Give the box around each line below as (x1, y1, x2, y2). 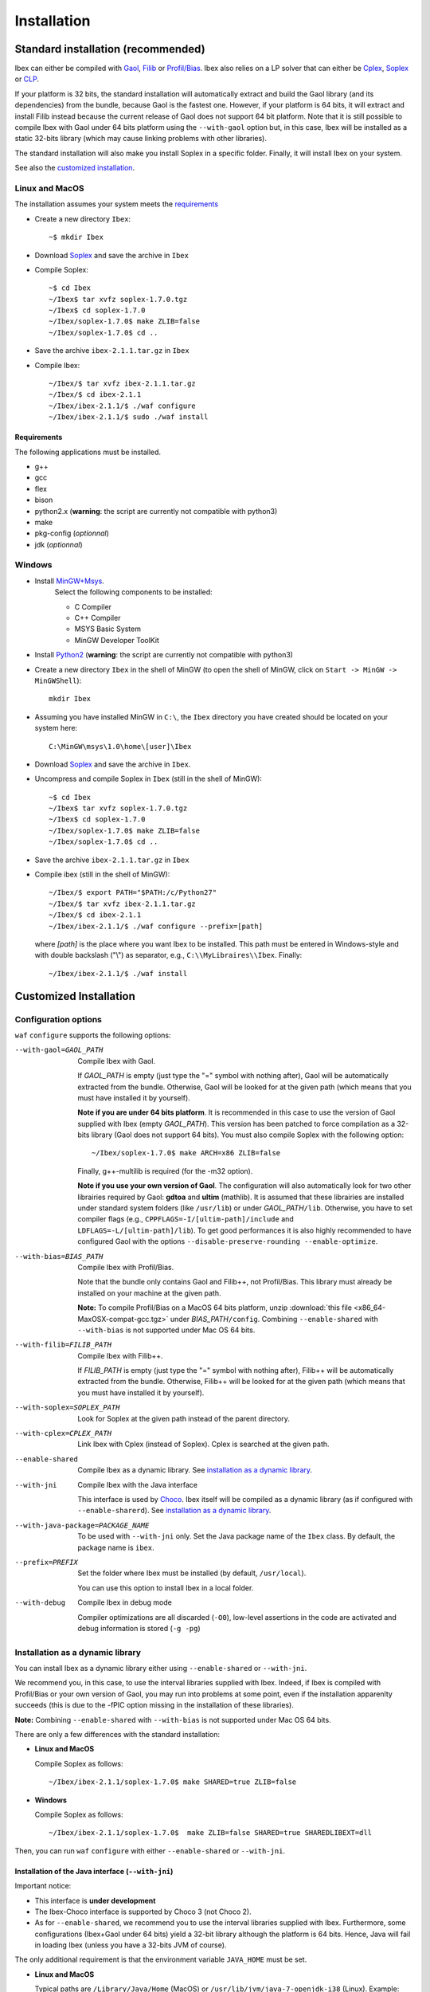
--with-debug (14, 1598, 66, 1607)
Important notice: (14, 1881, 72, 1891)
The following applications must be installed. (14, 447, 162, 457)
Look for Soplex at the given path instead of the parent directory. (77, 1414, 291, 1423)
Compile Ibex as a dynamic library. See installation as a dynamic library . (77, 1465, 313, 1475)
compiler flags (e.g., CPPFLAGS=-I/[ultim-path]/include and (77, 1214, 294, 1224)
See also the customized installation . (14, 163, 135, 173)
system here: (34, 723, 78, 733)
